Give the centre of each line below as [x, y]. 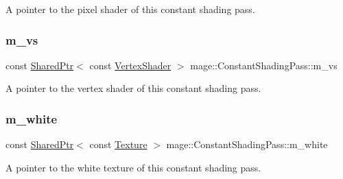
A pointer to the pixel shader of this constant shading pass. [130, 9]
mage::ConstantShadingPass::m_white [247, 144]
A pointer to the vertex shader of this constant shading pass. [133, 88]
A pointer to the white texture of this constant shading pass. [133, 167]
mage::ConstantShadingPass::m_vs [264, 65]
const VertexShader [130, 65]
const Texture [118, 144]
